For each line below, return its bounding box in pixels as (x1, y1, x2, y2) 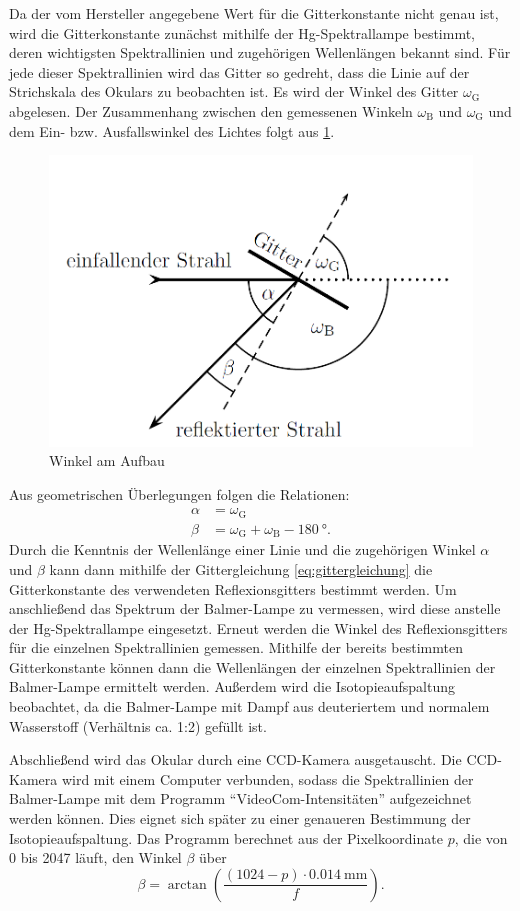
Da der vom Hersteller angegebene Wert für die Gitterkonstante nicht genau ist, (9, 3, 499, 23)
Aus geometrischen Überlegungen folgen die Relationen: (9, 483, 350, 504)
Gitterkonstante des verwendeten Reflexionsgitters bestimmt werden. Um (9, 578, 457, 599)
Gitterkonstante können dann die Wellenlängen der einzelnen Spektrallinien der (9, 656, 496, 677)
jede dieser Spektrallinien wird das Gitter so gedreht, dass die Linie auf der (9, 61, 470, 82)
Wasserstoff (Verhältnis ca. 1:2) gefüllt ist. (9, 715, 267, 736)
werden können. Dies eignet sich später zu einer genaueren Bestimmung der (9, 808, 471, 829)
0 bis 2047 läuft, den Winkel (9, 847, 182, 868)
